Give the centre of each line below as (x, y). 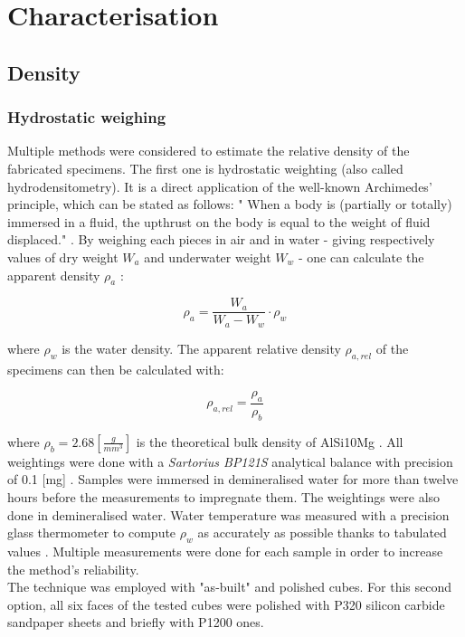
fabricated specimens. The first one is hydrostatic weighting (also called (205, 168)
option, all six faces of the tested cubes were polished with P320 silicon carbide (226, 604)
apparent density (54, 275)
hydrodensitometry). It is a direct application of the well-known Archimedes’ (220, 186)
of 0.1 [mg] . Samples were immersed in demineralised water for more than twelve (233, 479)
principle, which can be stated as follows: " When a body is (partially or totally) (230, 204)
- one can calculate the (361, 257)
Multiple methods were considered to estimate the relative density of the (209, 151)
